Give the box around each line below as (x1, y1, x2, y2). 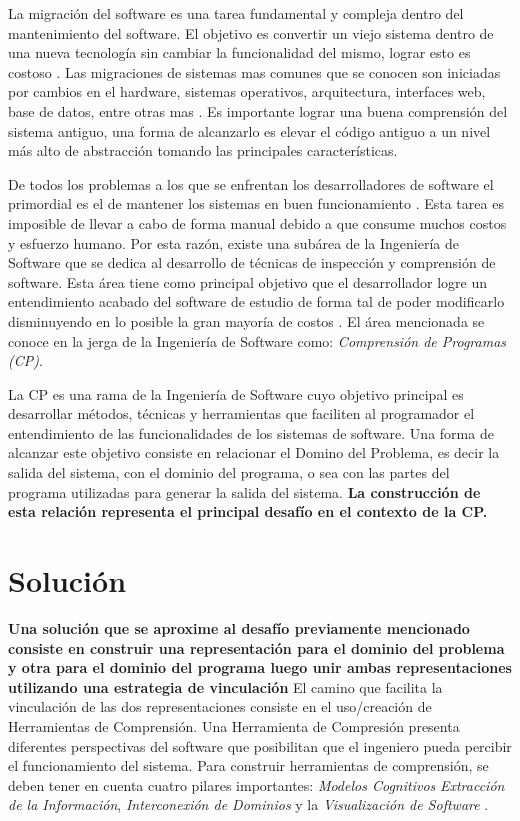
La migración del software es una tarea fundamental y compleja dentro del (8, 3, 464, 23)
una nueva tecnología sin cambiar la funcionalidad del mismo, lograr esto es (8, 42, 471, 63)
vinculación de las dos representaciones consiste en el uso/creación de (8, 696, 432, 717)
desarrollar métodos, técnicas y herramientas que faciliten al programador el (8, 403, 475, 424)
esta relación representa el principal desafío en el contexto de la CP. (8, 501, 488, 522)
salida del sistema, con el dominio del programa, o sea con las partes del (8, 462, 450, 483)
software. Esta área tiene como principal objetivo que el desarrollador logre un (8, 271, 488, 292)
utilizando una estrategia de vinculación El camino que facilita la (8, 676, 443, 697)
